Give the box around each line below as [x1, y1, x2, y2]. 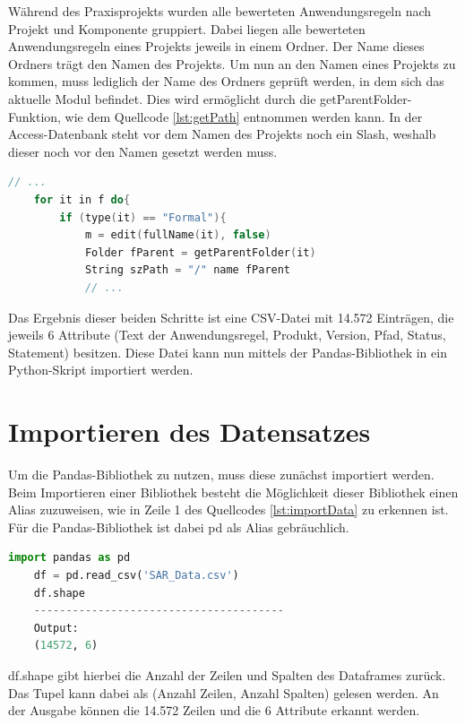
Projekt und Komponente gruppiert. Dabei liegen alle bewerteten [8, 19, 366, 38]
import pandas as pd [8, 551, 131, 565]
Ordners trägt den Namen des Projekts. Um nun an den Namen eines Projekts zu [8, 54, 456, 73]
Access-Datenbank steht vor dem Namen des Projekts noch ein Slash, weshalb [8, 125, 436, 143]
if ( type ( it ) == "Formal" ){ [59, 211, 227, 224]
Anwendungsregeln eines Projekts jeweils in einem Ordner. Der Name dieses [8, 37, 425, 56]
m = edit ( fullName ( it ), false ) [84, 229, 271, 242]
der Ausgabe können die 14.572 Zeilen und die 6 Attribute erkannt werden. [8, 701, 420, 720]
